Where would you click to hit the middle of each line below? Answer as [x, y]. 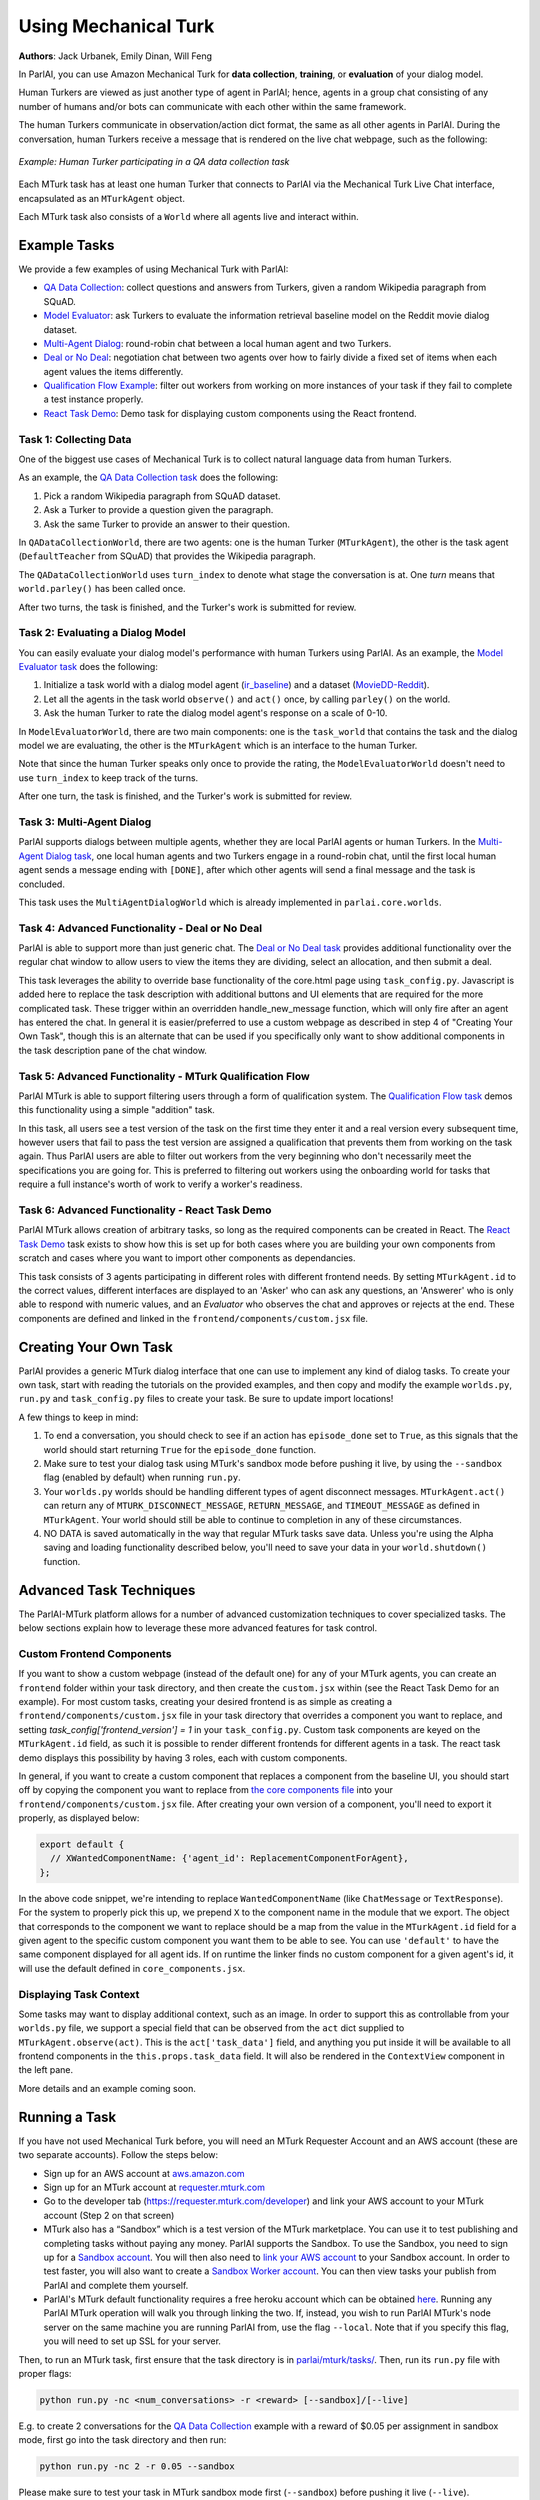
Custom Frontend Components [95, 1653]
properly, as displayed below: [79, 1818]
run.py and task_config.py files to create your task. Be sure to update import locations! [206, 1399]
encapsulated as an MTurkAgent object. [101, 198]
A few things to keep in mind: [78, 1417]
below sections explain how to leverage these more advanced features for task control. [198, 1628]
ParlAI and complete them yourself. [116, 2285]
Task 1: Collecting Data [75, 439]
